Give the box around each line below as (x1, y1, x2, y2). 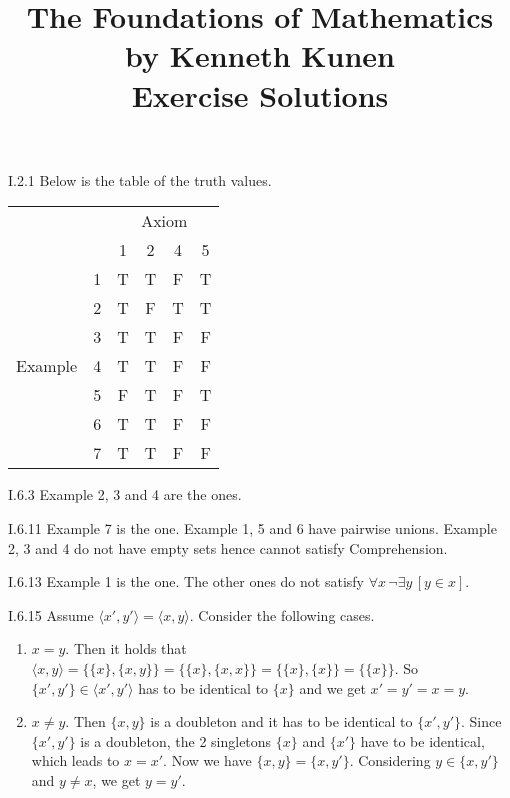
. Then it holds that (65, 638, 187, 659)
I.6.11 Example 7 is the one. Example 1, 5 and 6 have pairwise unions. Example (8, 517, 497, 538)
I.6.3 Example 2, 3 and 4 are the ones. (8, 484, 242, 505)
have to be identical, (360, 730, 485, 751)
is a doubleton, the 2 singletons (80, 730, 272, 751)
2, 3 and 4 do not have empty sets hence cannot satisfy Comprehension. (8, 537, 448, 558)
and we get (299, 677, 366, 698)
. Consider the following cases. (189, 604, 375, 625)
